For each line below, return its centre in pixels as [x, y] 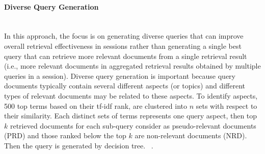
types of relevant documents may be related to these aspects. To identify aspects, [131, 95]
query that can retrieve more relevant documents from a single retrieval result [126, 56]
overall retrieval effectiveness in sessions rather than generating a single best [123, 45]
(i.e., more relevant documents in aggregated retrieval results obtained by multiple [132, 66]
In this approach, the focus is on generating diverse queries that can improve [124, 36]
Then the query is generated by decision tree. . [79, 145]
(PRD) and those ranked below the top [65, 135]
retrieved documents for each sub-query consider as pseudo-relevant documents [133, 125]
